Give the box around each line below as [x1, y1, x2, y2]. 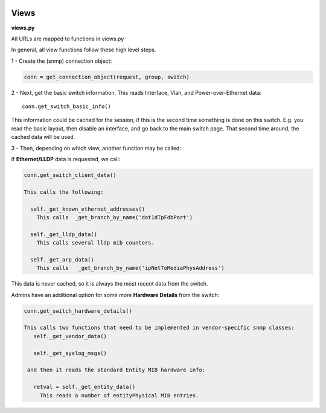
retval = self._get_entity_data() [33, 383, 136, 391]
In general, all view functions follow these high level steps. [11, 46, 156, 54]
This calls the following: [24, 188, 104, 196]
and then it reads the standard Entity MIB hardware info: [27, 367, 206, 374]
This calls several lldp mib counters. [36, 239, 155, 246]
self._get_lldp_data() [30, 231, 98, 238]
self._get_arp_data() [30, 256, 95, 263]
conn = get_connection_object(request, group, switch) [24, 73, 190, 80]
